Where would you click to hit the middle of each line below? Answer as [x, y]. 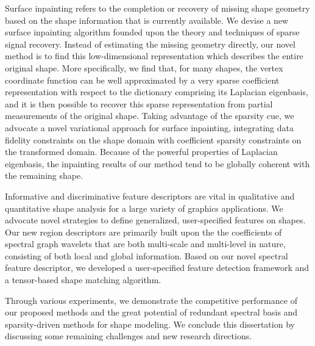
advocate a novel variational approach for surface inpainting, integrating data [149, 127]
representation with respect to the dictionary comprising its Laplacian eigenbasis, [157, 92]
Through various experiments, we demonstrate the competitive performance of [151, 300]
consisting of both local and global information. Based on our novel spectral [147, 255]
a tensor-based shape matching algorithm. [83, 280]
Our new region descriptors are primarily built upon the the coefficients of [143, 232]
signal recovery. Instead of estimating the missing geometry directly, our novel [150, 44]
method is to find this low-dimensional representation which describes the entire [154, 56]
